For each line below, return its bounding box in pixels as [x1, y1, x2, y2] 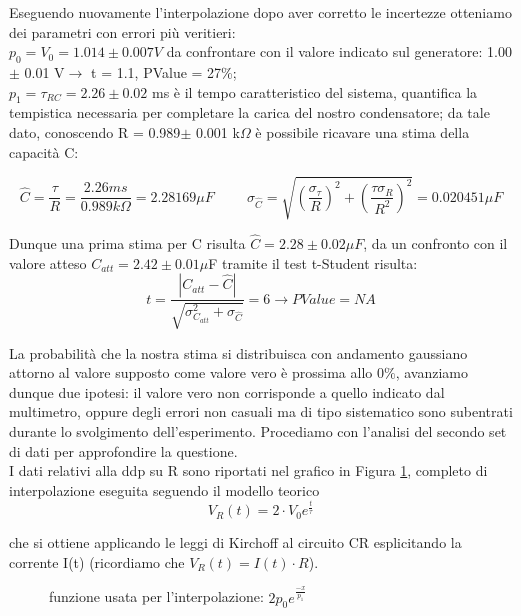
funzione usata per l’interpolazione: [49, 586, 264, 607]
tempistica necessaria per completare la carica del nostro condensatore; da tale [9, 102, 490, 123]
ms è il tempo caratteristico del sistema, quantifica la [152, 81, 478, 102]
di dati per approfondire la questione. [9, 440, 238, 461]
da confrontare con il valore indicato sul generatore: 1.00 [166, 41, 512, 62]
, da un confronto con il [363, 232, 508, 253]
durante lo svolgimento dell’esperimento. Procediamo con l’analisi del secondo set [9, 420, 507, 441]
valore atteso [9, 252, 87, 273]
